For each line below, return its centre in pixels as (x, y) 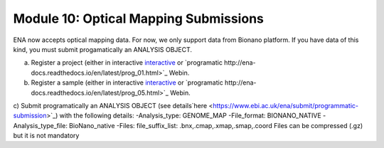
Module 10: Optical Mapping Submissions (139, 18)
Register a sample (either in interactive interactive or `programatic (127, 83)
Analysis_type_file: (40, 125)
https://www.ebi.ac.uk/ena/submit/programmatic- (286, 105)
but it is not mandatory (46, 136)
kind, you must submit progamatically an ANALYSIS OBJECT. (102, 49)
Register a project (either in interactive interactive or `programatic (127, 63)
